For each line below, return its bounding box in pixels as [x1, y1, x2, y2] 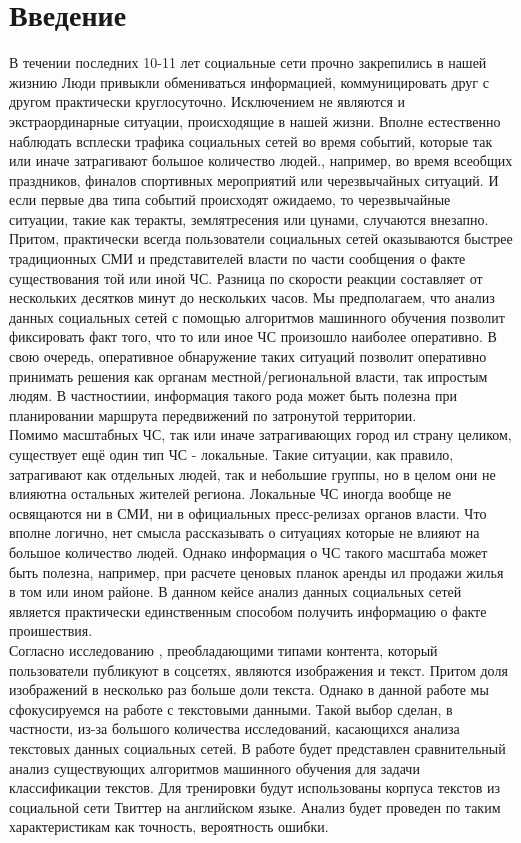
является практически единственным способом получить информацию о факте [9, 600, 487, 621]
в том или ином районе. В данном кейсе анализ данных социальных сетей [9, 581, 462, 602]
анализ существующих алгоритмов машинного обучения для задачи [9, 757, 420, 778]
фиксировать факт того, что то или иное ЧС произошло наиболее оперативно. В [9, 326, 497, 347]
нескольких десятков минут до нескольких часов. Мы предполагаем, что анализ [9, 287, 495, 308]
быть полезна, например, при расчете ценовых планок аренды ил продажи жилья [9, 561, 504, 582]
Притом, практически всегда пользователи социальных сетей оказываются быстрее [9, 228, 513, 249]
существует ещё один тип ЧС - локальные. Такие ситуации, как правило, [9, 444, 454, 464]
